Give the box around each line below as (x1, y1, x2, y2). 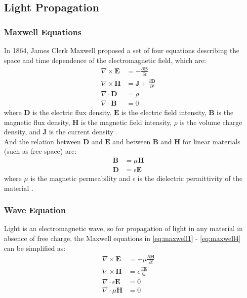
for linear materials (182, 136, 241, 146)
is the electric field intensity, (121, 107, 206, 117)
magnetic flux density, (4, 117, 70, 127)
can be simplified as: (4, 242, 66, 253)
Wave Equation (4, 204, 66, 216)
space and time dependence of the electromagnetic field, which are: (4, 55, 206, 65)
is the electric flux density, (32, 107, 112, 117)
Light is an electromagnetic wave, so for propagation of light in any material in (4, 223, 243, 234)
